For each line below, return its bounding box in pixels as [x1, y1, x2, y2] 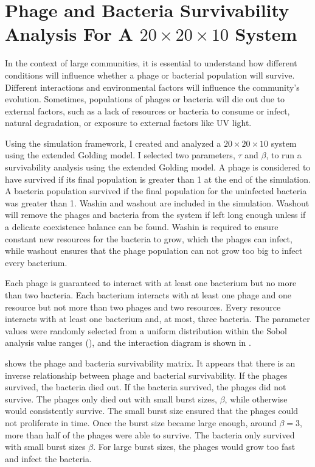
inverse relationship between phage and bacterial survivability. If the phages [5, 368, 288, 381]
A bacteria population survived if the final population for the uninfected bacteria [5, 184, 307, 197]
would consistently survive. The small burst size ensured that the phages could [5, 404, 299, 417]
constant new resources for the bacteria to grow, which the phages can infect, [5, 232, 292, 245]
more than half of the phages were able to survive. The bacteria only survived [5, 428, 295, 441]
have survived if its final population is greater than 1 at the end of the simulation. [5, 172, 311, 185]
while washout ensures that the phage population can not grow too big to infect [5, 244, 303, 257]
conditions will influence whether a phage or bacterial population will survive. [5, 68, 295, 81]
